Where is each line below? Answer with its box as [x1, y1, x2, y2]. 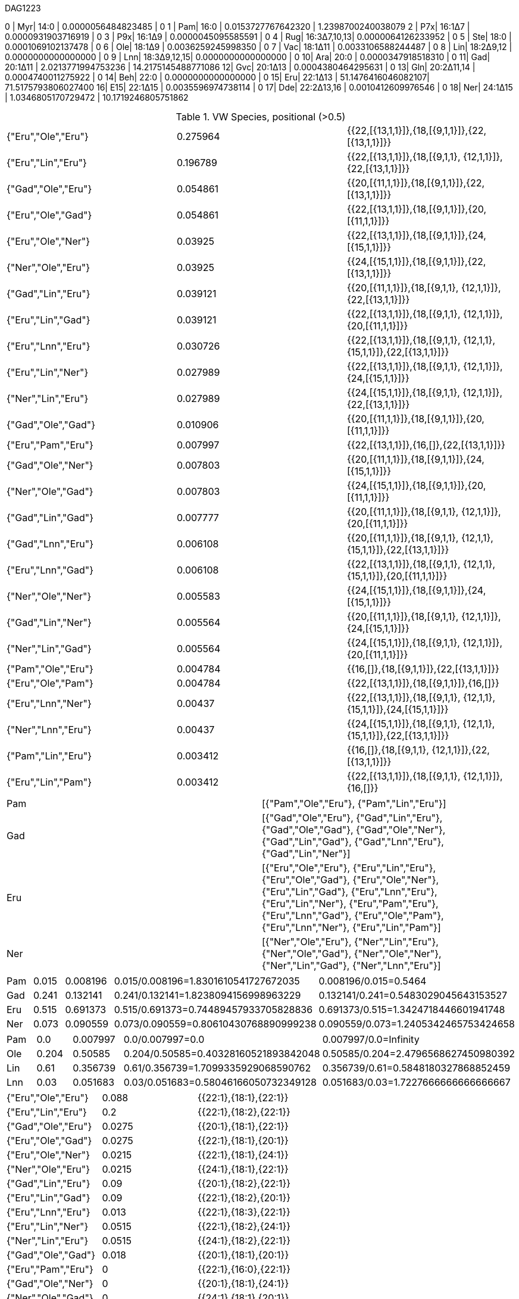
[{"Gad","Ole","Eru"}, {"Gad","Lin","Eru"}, [262, 812, 443, 824]
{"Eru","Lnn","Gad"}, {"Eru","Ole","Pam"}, [262, 909, 444, 921]
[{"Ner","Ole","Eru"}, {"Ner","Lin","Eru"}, [262, 936, 439, 948]
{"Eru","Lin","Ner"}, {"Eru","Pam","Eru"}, [262, 898, 439, 909]
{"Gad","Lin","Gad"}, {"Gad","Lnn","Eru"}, [262, 836, 444, 848]
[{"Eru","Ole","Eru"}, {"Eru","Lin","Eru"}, [262, 862, 436, 874]
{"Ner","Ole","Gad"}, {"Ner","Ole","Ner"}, [262, 948, 442, 960]
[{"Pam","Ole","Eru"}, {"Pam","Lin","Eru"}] [262, 798, 446, 809]
